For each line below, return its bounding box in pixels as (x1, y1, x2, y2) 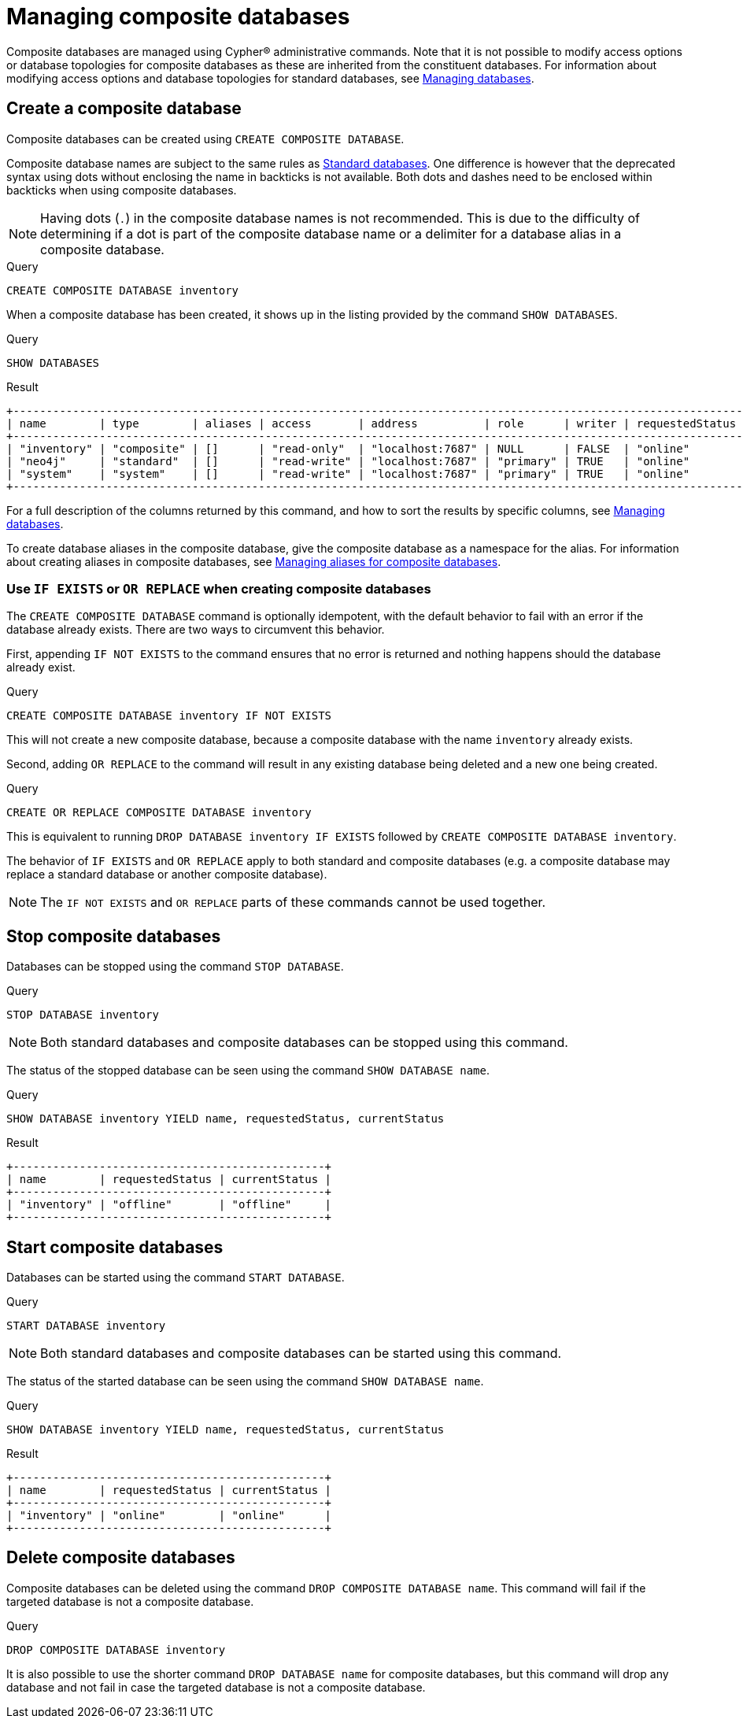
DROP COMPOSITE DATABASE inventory (6, 1643, 226, 1656)
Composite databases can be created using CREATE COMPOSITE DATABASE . (6, 131, 405, 146)
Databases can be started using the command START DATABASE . (6, 1270, 345, 1285)
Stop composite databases (6, 926, 221, 946)
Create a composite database (6, 98, 242, 119)
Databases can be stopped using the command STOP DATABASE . (6, 960, 344, 974)
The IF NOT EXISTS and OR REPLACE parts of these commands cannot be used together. (40, 894, 546, 911)
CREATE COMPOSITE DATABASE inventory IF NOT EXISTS (6, 709, 332, 723)
